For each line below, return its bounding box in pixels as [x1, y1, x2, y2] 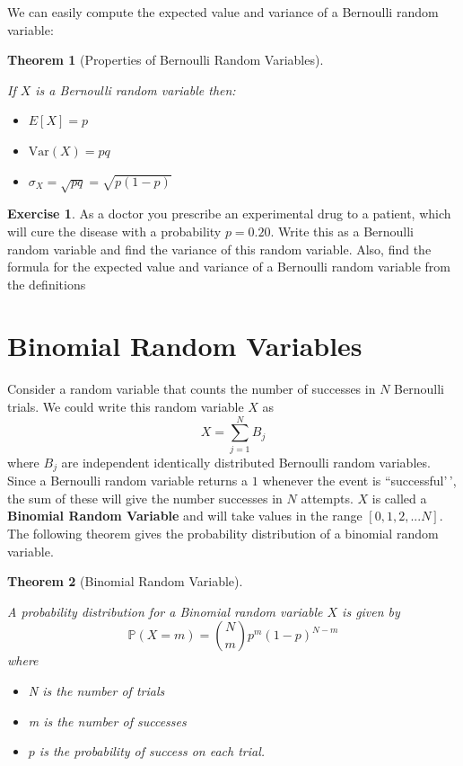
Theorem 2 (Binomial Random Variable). [7, 572, 243, 591]
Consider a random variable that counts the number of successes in [7, 379, 376, 398]
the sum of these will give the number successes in [7, 488, 283, 507]
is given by [342, 601, 400, 620]
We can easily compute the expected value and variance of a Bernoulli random [7, 3, 439, 21]
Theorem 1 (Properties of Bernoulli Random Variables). [7, 50, 324, 69]
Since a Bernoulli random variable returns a [7, 471, 249, 490]
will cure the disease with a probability [7, 221, 222, 240]
